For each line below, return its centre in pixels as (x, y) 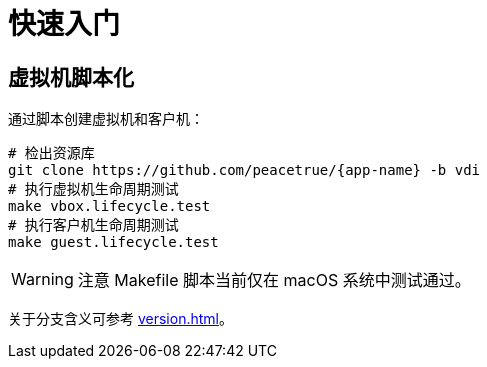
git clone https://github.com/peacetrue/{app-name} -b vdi (244, 170)
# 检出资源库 (51, 153)
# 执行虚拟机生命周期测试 (93, 189)
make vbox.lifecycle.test (109, 206)
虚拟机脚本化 (71, 77)
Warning (42, 279)
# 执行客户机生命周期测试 (93, 225)
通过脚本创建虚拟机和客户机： (106, 119)
